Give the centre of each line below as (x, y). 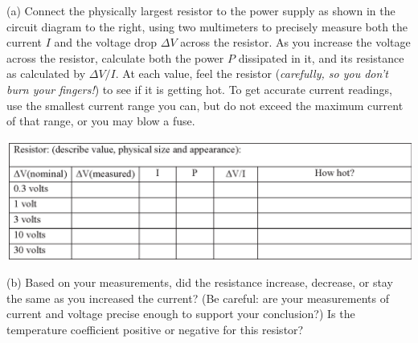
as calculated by (46, 73)
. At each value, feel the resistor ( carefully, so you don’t (252, 73)
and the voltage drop (106, 42)
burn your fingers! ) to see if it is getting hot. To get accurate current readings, (199, 89)
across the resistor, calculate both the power (115, 57)
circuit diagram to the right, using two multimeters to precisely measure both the (207, 26)
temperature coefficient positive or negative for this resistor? (155, 329)
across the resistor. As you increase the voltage (295, 42)
